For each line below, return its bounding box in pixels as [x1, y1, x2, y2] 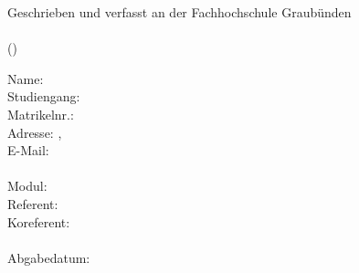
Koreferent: [7, 212, 70, 231]
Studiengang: [7, 87, 80, 106]
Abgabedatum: [7, 247, 90, 267]
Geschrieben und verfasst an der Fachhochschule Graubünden [7, 3, 352, 21]
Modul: [7, 176, 48, 195]
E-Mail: [7, 141, 49, 160]
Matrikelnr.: [7, 104, 74, 123]
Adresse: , [7, 122, 62, 142]
